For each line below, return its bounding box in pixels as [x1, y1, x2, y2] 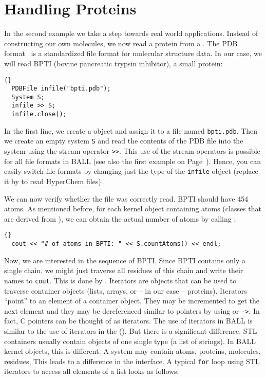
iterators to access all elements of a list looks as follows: [4, 366, 179, 376]
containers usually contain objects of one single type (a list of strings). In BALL [4, 335, 256, 346]
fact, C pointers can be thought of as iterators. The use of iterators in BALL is [4, 315, 253, 326]
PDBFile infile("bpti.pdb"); [11, 85, 111, 93]
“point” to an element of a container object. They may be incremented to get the [4, 295, 260, 306]
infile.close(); [11, 111, 67, 118]
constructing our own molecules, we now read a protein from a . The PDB [4, 38, 238, 48]
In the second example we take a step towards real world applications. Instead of [4, 28, 258, 39]
